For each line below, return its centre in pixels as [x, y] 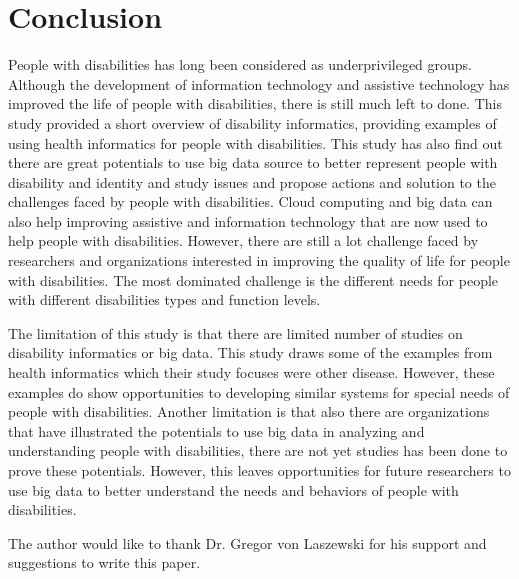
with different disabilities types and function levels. [164, 299]
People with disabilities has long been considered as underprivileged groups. [240, 64]
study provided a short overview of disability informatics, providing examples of [252, 122]
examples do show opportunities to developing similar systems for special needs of [259, 391]
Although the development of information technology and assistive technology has [259, 83]
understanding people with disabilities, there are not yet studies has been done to [258, 450]
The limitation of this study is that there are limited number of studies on [235, 332]
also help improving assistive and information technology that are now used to [248, 220]
